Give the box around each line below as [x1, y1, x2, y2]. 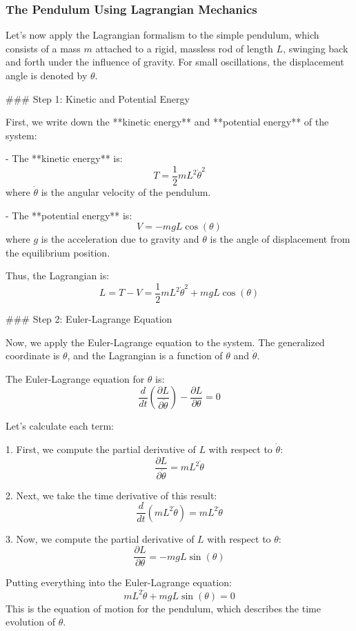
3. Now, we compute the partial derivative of [6, 531, 195, 545]
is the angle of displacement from [210, 232, 350, 246]
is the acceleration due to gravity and [41, 232, 199, 246]
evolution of [6, 614, 55, 629]
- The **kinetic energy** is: [6, 151, 123, 166]
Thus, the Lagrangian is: [6, 268, 110, 283]
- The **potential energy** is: [6, 208, 132, 222]
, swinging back [283, 41, 348, 55]
